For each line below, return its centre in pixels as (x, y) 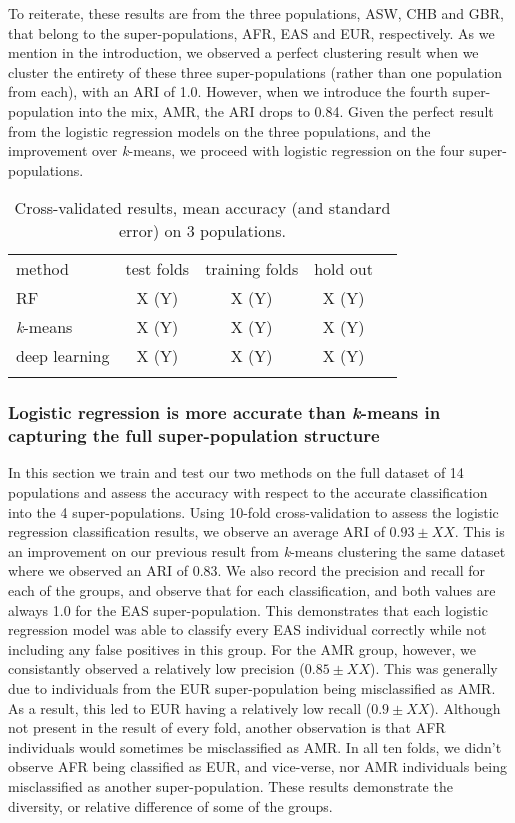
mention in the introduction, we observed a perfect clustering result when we (243, 52)
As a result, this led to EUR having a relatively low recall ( (190, 707)
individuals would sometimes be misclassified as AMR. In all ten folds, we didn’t (255, 746)
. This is (479, 531)
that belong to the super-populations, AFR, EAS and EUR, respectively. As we (251, 32)
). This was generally (433, 668)
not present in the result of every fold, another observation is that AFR (227, 727)
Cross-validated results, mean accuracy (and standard (202, 208)
